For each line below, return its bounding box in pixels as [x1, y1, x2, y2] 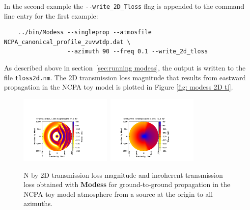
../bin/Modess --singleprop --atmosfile [18, 29, 152, 36]
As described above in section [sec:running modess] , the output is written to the [4, 63, 246, 73]
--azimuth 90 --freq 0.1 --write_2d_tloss [67, 48, 208, 55]
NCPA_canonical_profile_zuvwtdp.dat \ [4, 38, 131, 46]
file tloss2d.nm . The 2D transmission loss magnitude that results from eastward [4, 72, 246, 82]
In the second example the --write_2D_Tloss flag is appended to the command [4, 1, 245, 11]
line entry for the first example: [4, 10, 98, 21]
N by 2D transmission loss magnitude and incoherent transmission [24, 169, 223, 180]
